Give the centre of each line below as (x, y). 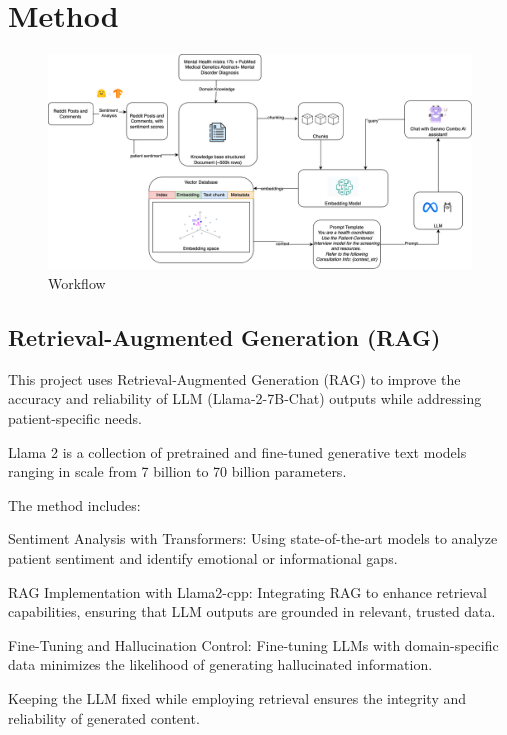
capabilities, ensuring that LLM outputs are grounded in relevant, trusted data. (252, 611)
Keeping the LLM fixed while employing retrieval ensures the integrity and (237, 697)
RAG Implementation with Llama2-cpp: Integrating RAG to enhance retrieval (247, 591)
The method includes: (74, 504)
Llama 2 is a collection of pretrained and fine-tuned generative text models (237, 451)
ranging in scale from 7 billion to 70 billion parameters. (177, 471)
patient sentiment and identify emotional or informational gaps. (203, 557)
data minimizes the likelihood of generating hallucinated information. (220, 664)
